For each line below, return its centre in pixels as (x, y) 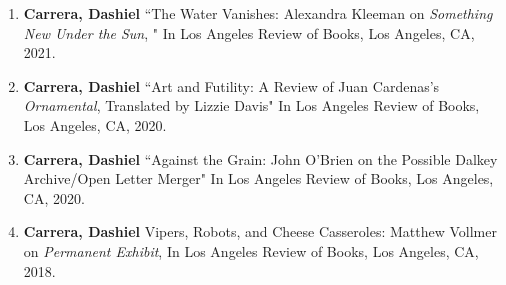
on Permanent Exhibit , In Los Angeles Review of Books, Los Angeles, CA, (251, 250)
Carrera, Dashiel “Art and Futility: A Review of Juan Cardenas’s (231, 85)
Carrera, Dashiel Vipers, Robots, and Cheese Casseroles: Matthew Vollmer (260, 231)
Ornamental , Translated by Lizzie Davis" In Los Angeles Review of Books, (251, 105)
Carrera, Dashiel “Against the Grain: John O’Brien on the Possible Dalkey (260, 158)
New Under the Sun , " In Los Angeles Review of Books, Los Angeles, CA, (249, 32)
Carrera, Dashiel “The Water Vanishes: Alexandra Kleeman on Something (258, 13)
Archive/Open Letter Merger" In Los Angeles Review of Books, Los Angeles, (258, 178)
